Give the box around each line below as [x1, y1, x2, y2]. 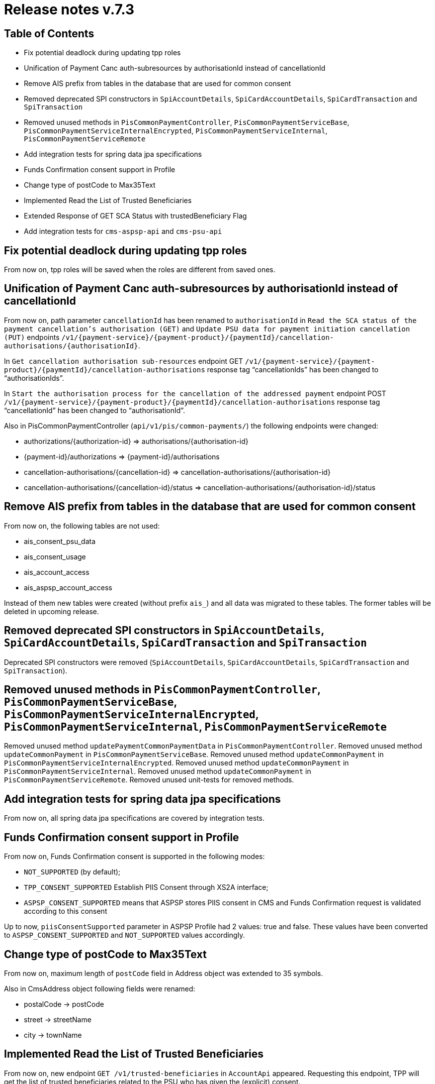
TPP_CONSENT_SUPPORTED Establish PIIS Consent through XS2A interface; [24, 883, 268, 892]
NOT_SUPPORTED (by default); [24, 867, 121, 876]
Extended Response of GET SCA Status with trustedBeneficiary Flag [24, 212, 247, 220]
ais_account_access [24, 567, 89, 576]
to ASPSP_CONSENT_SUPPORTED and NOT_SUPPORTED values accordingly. [4, 931, 245, 940]
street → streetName [24, 1015, 91, 1024]
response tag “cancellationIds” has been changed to [207, 365, 379, 374]
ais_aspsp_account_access [24, 583, 112, 592]
